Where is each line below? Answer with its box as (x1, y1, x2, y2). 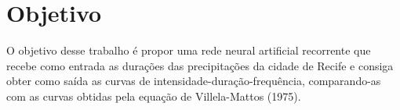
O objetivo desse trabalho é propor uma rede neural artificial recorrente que (6, 42, 371, 59)
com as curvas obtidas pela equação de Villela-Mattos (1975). (6, 87, 301, 104)
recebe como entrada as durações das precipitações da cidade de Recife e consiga (6, 57, 394, 73)
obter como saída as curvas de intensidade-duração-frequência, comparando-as (6, 73, 381, 89)
